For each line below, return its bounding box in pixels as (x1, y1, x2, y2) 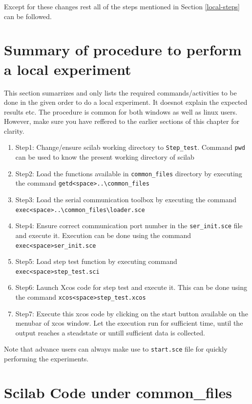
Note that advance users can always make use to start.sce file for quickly (4, 344, 228, 354)
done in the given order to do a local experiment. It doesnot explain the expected (4, 97, 248, 107)
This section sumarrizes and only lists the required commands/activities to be (4, 87, 237, 97)
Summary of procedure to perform (4, 40, 242, 60)
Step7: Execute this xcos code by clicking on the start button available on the (15, 308, 248, 318)
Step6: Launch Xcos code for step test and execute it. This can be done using (15, 282, 248, 292)
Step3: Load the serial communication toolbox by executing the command (15, 194, 236, 205)
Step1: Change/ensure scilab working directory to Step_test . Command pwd (15, 142, 245, 152)
